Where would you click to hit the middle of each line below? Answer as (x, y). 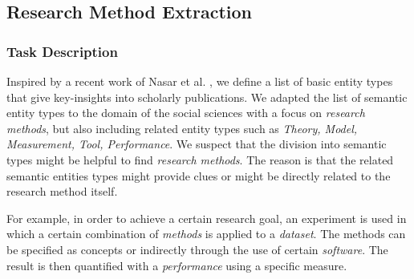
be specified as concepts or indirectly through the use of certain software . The (197, 249)
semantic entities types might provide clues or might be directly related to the (199, 175)
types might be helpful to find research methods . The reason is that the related (200, 159)
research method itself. (62, 191)
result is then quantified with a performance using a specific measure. (177, 265)
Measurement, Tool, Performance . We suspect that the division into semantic (197, 144)
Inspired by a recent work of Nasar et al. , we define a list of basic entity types (200, 81)
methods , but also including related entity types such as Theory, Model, (182, 128)
